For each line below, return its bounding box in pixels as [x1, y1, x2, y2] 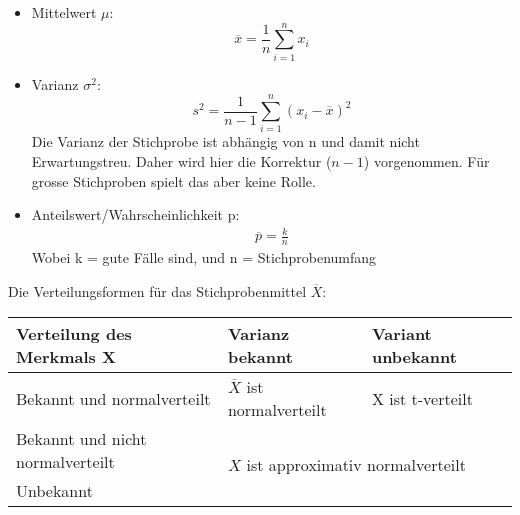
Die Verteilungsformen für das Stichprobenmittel [8, 280, 307, 301]
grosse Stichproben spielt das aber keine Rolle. [31, 170, 316, 191]
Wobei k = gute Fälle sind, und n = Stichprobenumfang [31, 247, 377, 268]
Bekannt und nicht [16, 427, 147, 451]
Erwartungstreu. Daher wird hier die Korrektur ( [31, 151, 332, 172]
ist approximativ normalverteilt [246, 453, 466, 477]
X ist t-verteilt [371, 386, 473, 410]
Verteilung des [16, 322, 132, 346]
